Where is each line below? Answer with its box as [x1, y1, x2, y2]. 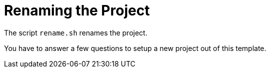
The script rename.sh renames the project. [4, 28, 147, 37]
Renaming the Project [4, 2, 150, 19]
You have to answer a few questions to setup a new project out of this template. [4, 43, 266, 52]
